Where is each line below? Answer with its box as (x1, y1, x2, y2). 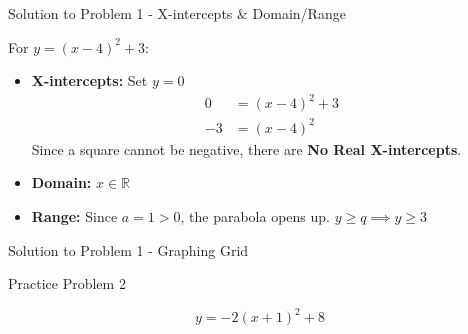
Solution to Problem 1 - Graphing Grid (8, 239, 249, 260)
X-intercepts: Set (31, 70, 148, 91)
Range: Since (31, 206, 118, 227)
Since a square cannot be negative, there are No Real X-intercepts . (31, 138, 462, 159)
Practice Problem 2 (8, 273, 126, 294)
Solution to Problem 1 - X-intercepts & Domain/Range (8, 3, 346, 23)
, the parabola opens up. (180, 206, 330, 227)
